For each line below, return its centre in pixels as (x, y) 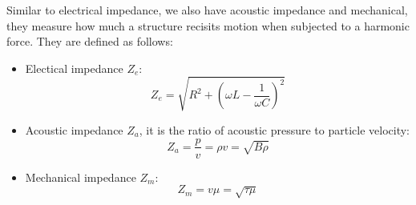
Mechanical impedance (81, 177)
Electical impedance (74, 68)
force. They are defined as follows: (90, 41)
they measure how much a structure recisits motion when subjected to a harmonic (208, 25)
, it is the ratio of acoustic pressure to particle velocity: (274, 129)
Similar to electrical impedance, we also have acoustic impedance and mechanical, (207, 10)
